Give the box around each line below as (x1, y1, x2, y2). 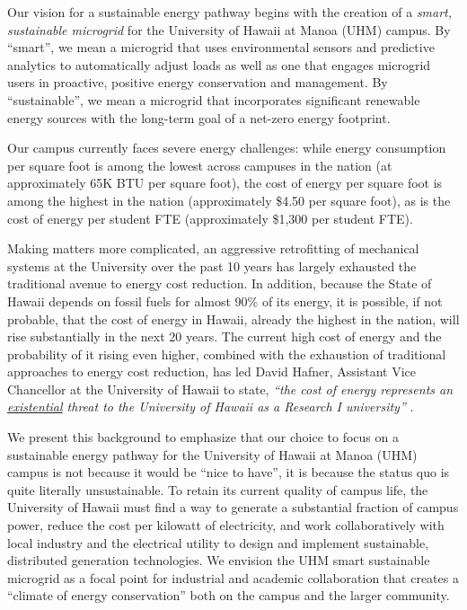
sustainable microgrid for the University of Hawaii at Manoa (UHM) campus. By (7, 20, 451, 39)
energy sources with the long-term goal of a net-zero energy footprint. (7, 108, 391, 127)
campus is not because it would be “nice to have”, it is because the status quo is (7, 463, 450, 482)
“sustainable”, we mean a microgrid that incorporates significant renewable (7, 90, 420, 109)
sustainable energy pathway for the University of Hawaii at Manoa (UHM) (7, 445, 418, 464)
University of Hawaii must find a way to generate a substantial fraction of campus (7, 498, 459, 517)
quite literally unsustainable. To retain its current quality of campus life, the (7, 480, 428, 499)
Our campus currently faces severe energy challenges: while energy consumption (7, 138, 446, 157)
